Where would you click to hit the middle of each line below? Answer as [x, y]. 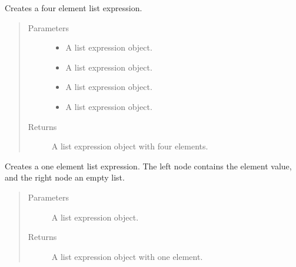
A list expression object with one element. [127, 256]
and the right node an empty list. [65, 177]
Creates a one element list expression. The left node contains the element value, [148, 166]
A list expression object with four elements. [130, 146]
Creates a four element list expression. [74, 8]
